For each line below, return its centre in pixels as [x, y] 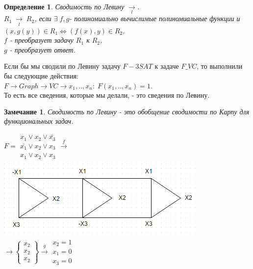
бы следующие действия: [41, 76]
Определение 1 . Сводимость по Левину [64, 6]
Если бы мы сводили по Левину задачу [62, 66]
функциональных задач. [39, 121]
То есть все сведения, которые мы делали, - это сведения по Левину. [107, 95]
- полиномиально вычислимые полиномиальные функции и [155, 18]
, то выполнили [220, 66]
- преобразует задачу [41, 40]
